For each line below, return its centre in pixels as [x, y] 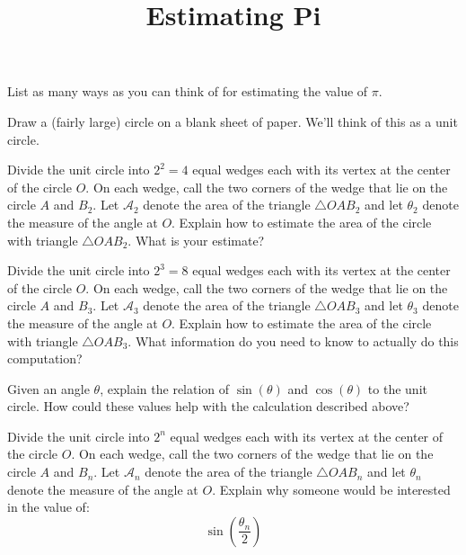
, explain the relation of [165, 388]
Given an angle [48, 388]
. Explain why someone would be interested [331, 489]
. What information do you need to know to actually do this [293, 340]
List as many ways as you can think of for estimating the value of [188, 91]
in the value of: [48, 507]
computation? [45, 358]
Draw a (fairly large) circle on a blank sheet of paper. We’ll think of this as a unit [233, 121]
